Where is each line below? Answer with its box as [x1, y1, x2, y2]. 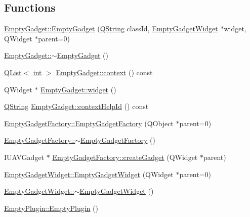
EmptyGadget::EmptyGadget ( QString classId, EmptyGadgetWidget [4, 23, 218, 34]
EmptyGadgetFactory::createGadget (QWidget [52, 151, 198, 162]
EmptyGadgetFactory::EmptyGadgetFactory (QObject [4, 118, 174, 128]
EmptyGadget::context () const [56, 67, 153, 77]
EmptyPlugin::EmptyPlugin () [4, 202, 98, 213]
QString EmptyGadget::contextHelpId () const [4, 101, 149, 112]
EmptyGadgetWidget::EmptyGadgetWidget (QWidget [4, 169, 174, 179]
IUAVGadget [4, 151, 45, 162]
